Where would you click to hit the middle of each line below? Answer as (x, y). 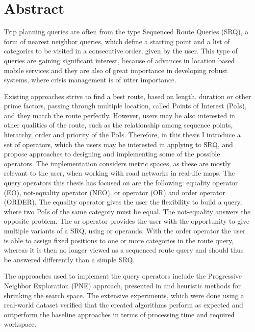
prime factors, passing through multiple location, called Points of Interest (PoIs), (125, 106)
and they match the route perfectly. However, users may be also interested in (120, 115)
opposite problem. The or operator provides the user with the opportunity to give (127, 221)
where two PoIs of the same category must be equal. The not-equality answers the (127, 211)
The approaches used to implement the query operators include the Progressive (123, 276)
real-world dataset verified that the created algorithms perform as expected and (124, 305)
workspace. (20, 324)
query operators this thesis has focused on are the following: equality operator (121, 183)
